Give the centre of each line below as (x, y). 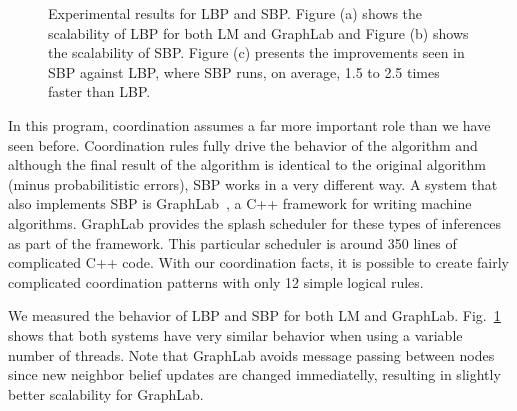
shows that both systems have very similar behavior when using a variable (235, 334)
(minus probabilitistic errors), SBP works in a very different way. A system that (253, 183)
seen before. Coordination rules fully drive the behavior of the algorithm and (243, 144)
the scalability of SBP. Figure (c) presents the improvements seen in (256, 52)
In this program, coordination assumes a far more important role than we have (249, 124)
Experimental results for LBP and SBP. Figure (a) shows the (235, 13)
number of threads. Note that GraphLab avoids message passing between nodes (251, 354)
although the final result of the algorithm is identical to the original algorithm (247, 164)
